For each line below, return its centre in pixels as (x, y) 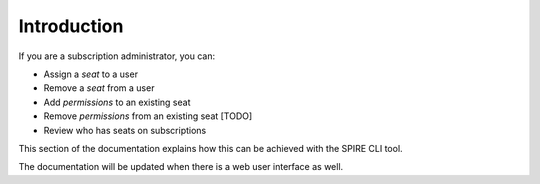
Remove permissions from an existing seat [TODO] (148, 116)
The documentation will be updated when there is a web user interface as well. (181, 167)
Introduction (71, 26)
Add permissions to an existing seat (117, 102)
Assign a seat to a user (91, 74)
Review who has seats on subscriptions (125, 130)
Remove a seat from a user (99, 88)
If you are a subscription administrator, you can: (117, 56)
